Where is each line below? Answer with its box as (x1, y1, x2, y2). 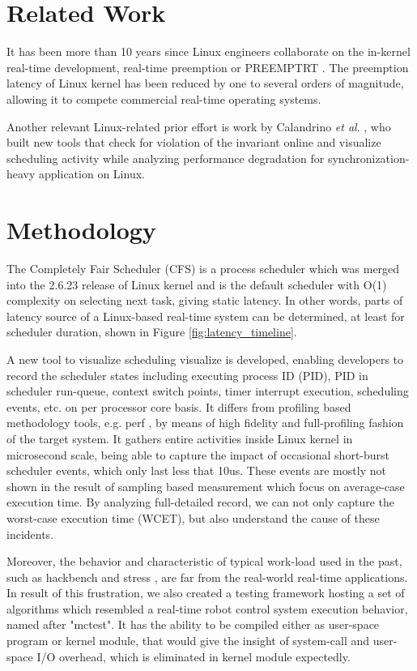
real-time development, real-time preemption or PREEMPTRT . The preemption (6, 58, 409, 75)
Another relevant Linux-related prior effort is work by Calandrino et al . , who (6, 118, 391, 135)
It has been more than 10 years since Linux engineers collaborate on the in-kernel (6, 43, 411, 60)
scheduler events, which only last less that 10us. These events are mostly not (6, 462, 386, 479)
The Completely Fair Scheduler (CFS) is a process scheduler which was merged (6, 260, 400, 276)
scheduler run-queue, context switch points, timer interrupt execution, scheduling (6, 383, 409, 400)
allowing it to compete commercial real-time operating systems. (6, 90, 321, 107)
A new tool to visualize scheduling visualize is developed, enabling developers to (6, 350, 404, 367)
